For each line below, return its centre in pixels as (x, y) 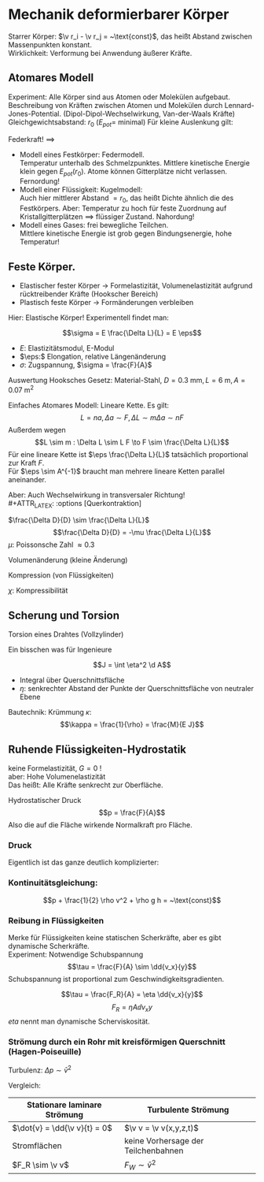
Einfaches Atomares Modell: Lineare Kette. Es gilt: (89, 405)
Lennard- (239, 105)
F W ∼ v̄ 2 (140, 1165)
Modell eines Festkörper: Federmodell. (82, 154)
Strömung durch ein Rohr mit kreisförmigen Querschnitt (117, 1042)
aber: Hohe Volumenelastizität (57, 777)
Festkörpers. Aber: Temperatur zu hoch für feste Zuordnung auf (123, 208)
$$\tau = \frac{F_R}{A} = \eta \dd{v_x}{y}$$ (132, 994)
